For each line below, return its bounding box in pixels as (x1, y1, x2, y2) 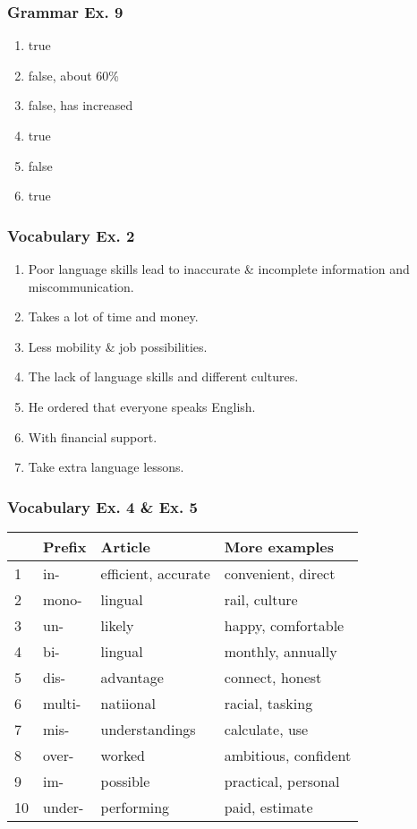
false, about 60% (28, 65, 119, 84)
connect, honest (224, 666, 322, 688)
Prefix (43, 535, 87, 557)
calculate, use (224, 718, 309, 739)
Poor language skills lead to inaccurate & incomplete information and (28, 260, 410, 278)
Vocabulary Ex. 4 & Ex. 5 (7, 495, 198, 517)
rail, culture (224, 588, 298, 610)
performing (100, 796, 170, 817)
